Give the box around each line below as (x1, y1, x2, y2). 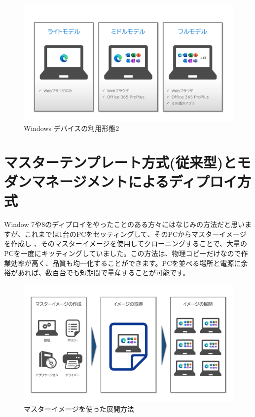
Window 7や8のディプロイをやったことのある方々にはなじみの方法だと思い (4, 219, 245, 229)
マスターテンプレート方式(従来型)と (4, 152, 237, 172)
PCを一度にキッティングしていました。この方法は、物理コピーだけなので (4, 248, 241, 258)
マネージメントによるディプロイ (32, 171, 237, 192)
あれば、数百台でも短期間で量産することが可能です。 (17, 267, 190, 278)
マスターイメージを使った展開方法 (24, 403, 134, 414)
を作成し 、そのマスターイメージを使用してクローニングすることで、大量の (4, 238, 247, 249)
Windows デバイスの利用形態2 (24, 123, 119, 133)
